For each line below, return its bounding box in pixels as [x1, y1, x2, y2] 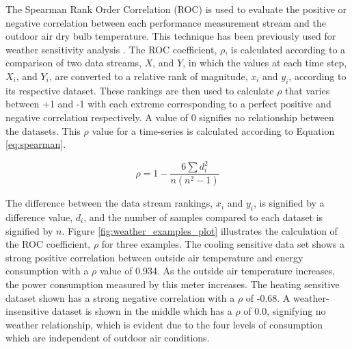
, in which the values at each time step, [182, 55, 347, 70]
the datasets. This [5, 123, 81, 138]
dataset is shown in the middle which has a [51, 304, 232, 318]
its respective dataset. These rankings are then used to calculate [5, 83, 274, 97]
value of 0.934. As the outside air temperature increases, [100, 263, 336, 278]
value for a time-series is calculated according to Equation [92, 123, 335, 138]
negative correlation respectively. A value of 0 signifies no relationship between [5, 109, 334, 124]
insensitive [5, 304, 49, 318]
